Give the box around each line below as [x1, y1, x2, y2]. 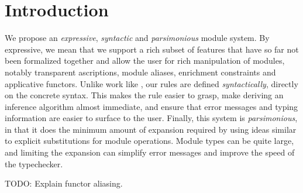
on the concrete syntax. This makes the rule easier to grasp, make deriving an [5, 89, 284, 101]
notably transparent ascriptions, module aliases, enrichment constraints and [5, 66, 276, 78]
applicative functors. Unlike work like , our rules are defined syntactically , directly [5, 77, 298, 89]
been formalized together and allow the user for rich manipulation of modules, [5, 54, 285, 67]
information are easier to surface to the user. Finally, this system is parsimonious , [5, 112, 298, 124]
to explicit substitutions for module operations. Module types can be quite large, [5, 135, 294, 147]
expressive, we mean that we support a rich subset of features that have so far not [5, 43, 299, 55]
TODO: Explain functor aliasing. [5, 177, 123, 189]
